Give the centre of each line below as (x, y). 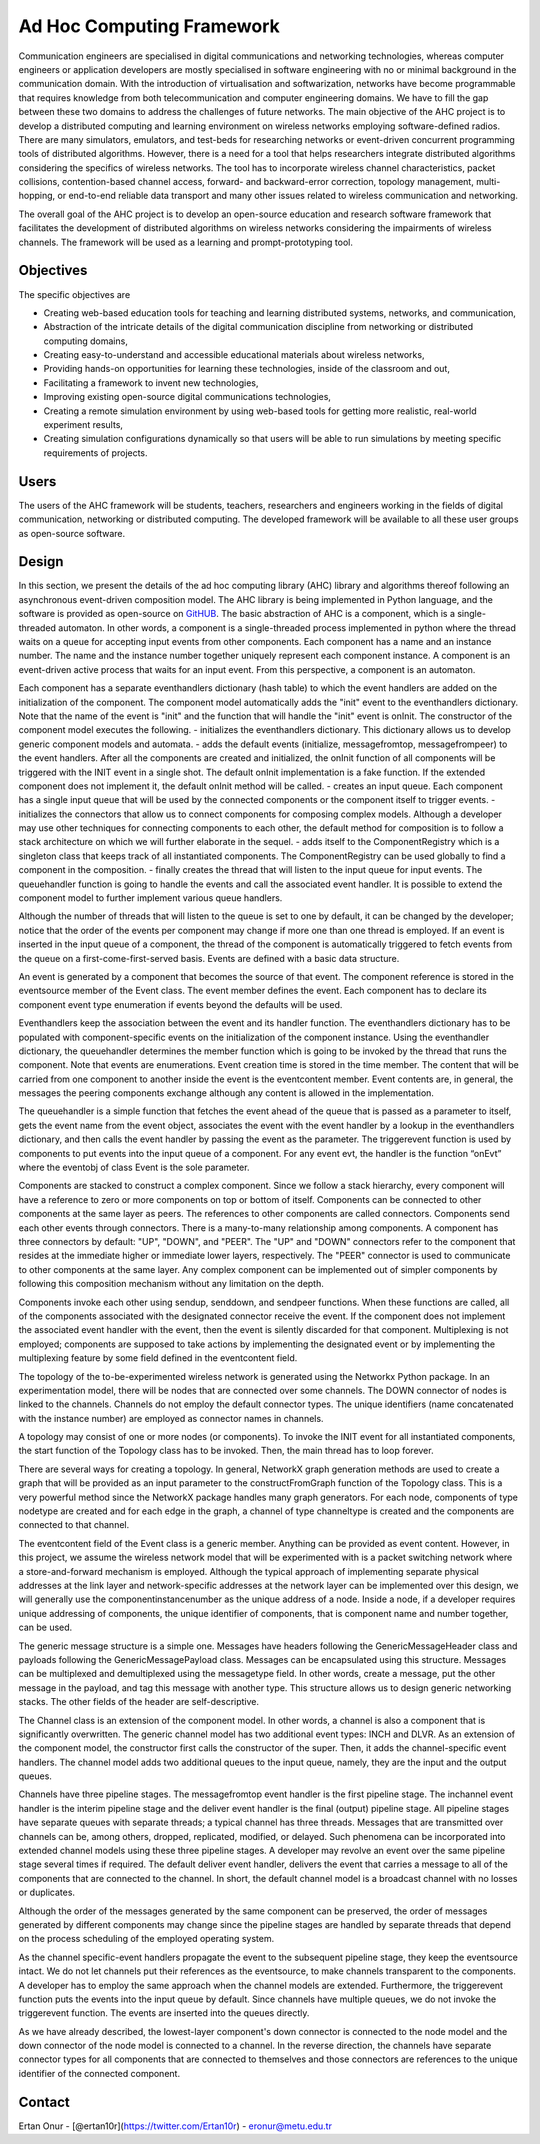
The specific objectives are (74, 294)
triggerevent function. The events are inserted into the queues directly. (164, 2013)
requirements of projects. (96, 452)
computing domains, (86, 341)
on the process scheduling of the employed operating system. (146, 1939)
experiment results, (83, 425)
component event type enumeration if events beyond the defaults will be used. (180, 1004)
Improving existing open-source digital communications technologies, (187, 397)
